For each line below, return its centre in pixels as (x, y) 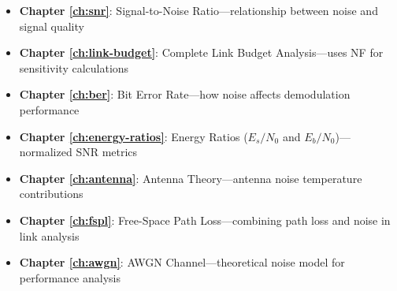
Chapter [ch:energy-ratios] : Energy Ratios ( (134, 136)
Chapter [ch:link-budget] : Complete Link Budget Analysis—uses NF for (201, 52)
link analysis (49, 235)
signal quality (52, 26)
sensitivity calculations (74, 67)
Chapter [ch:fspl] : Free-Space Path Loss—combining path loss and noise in (205, 220)
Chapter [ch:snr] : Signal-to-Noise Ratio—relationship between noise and (198, 10)
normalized (46, 152)
